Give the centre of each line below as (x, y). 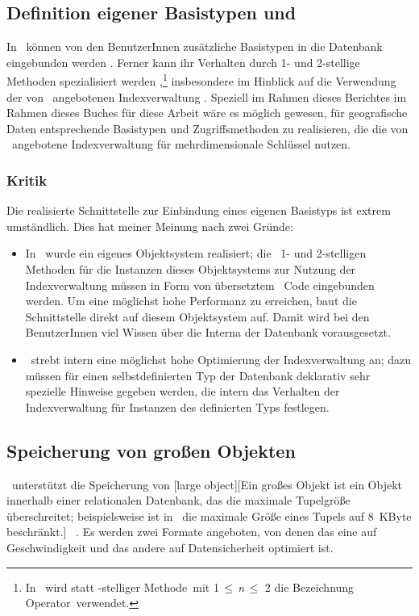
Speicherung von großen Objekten (151, 450)
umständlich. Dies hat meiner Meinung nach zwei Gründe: (150, 226)
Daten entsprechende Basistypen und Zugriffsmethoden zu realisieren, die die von (207, 128)
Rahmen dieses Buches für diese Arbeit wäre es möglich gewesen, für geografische (207, 113)
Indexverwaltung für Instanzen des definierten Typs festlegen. (177, 406)
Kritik (27, 180)
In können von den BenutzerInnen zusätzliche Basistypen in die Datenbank (195, 46)
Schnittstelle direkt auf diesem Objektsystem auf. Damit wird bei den (197, 316)
